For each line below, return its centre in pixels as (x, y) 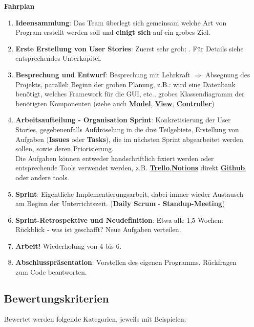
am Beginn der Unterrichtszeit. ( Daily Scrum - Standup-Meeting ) (120, 203)
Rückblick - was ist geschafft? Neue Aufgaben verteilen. (98, 229)
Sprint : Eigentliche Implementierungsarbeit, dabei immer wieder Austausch (129, 194)
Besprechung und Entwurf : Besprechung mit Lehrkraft (103, 74)
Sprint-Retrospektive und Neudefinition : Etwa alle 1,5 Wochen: (119, 220)
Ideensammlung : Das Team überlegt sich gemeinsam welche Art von (121, 22)
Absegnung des (228, 74)
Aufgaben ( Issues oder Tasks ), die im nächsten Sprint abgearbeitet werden (129, 139)
